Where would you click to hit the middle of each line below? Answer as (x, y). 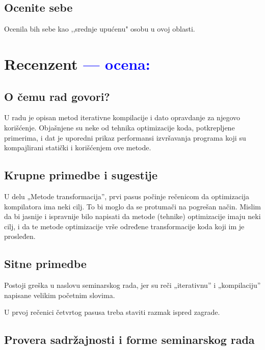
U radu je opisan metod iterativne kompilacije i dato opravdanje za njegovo (122, 117)
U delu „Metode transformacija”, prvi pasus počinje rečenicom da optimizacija (127, 196)
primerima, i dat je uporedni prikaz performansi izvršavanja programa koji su (125, 137)
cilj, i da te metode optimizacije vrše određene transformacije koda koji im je (124, 226)
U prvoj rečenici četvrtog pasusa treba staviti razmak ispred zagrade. (112, 312)
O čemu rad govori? (57, 96)
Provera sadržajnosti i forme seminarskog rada (129, 340)
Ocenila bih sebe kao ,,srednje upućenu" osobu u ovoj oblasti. (100, 29)
